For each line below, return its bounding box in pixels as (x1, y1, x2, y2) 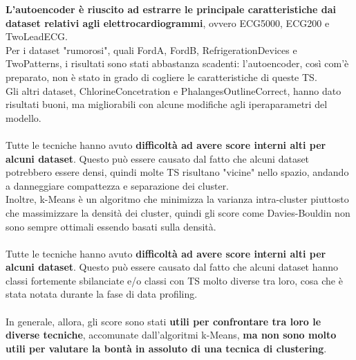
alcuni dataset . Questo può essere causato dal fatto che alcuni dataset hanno (6, 260, 339, 274)
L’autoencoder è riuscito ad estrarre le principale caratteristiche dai (6, 2, 336, 16)
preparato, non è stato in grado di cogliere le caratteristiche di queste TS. (6, 69, 317, 84)
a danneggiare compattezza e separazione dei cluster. (6, 178, 229, 192)
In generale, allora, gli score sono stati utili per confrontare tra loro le (6, 314, 321, 328)
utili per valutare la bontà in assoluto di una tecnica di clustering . (6, 341, 327, 355)
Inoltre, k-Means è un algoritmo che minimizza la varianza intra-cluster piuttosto (6, 192, 349, 206)
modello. (6, 110, 41, 125)
